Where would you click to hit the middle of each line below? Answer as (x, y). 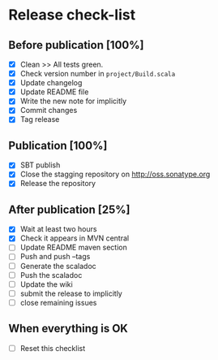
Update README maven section (74, 247)
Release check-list (72, 15)
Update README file (54, 92)
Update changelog (51, 83)
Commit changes (49, 111)
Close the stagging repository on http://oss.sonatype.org (115, 174)
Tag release (40, 119)
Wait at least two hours (58, 229)
